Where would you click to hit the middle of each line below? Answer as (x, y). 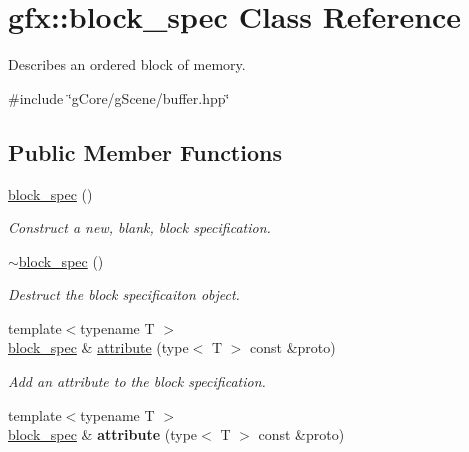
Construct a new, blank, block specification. (139, 227)
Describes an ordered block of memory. (127, 64)
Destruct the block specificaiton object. (124, 294)
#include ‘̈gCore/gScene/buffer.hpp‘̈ (119, 97)
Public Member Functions (145, 151)
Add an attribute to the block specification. (137, 381)
